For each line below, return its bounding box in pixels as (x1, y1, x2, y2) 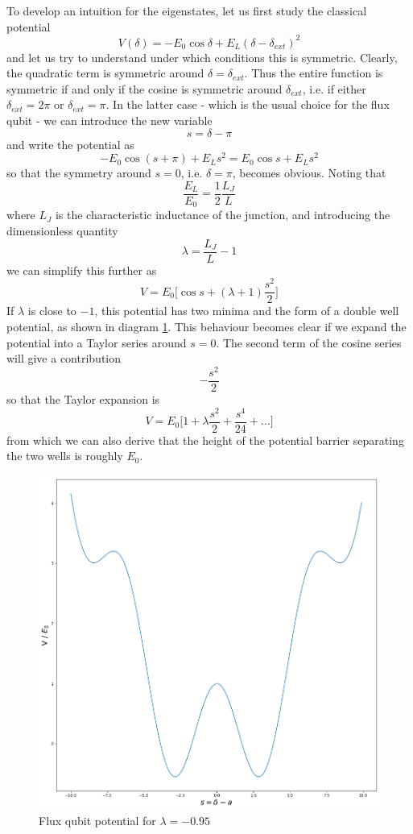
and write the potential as (6, 135, 134, 152)
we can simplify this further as (6, 261, 157, 278)
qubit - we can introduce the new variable (6, 112, 213, 129)
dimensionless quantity (6, 222, 118, 239)
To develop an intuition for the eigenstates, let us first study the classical (6, 2, 367, 19)
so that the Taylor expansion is (6, 390, 160, 407)
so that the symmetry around (6, 164, 151, 181)
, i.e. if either (302, 80, 366, 97)
